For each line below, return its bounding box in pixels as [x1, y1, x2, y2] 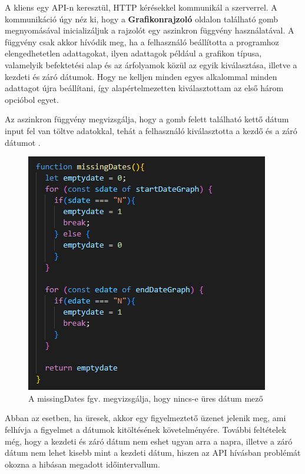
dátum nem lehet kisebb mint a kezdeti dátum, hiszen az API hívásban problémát [5, 446, 301, 459]
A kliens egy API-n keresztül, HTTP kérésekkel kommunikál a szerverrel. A [5, 1, 277, 13]
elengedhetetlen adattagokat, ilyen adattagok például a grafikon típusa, [5, 47, 262, 59]
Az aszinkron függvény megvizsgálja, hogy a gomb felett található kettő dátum [5, 113, 289, 125]
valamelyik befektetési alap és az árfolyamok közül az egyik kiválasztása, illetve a [5, 58, 297, 71]
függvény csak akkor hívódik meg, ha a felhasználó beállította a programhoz [5, 35, 279, 48]
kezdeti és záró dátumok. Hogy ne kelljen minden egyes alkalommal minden [5, 70, 277, 82]
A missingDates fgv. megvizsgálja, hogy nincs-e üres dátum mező [28, 392, 263, 404]
